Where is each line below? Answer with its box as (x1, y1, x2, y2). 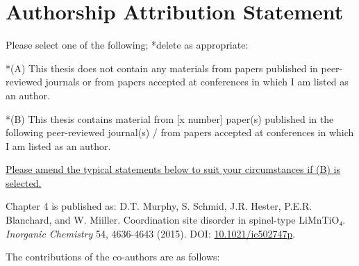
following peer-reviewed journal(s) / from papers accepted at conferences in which (6, 125, 354, 140)
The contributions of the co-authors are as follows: (6, 249, 220, 264)
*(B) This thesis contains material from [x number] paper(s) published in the (6, 111, 334, 126)
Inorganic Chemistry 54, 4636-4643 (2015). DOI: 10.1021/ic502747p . (6, 226, 296, 240)
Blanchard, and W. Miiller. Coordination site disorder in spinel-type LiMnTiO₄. (6, 213, 346, 227)
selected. (6, 175, 42, 190)
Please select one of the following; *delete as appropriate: (6, 38, 249, 52)
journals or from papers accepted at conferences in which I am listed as (45, 74, 349, 89)
